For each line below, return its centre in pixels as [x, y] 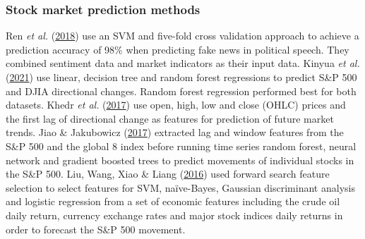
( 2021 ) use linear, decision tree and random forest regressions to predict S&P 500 [181, 77]
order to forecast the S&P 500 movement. [96, 229]
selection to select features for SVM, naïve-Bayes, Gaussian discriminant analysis [180, 187]
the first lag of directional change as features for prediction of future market [170, 118]
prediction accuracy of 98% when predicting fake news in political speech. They [178, 49]
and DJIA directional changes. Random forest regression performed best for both [181, 91]
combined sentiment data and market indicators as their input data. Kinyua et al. [183, 63]
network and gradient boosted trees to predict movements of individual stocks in [180, 160]
